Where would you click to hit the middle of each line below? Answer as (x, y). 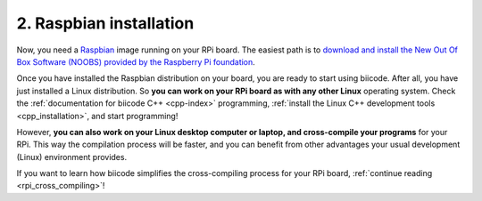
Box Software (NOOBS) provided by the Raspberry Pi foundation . (136, 61)
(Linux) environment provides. (72, 157)
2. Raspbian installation (105, 23)
